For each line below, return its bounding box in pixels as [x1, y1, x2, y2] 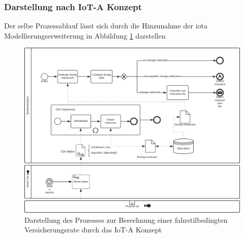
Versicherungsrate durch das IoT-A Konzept [24, 224, 162, 235]
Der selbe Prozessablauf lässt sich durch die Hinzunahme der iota [4, 20, 207, 31]
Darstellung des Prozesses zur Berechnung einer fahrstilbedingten [24, 214, 228, 225]
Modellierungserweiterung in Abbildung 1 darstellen [4, 30, 166, 41]
